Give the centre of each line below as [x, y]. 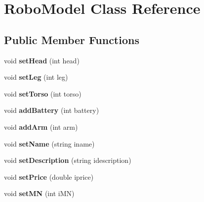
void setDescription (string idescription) [68, 160]
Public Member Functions [72, 39]
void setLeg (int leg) [36, 77]
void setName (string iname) [49, 143]
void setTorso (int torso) [43, 93]
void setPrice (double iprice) [49, 177]
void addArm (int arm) [41, 126]
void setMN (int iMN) [39, 193]
